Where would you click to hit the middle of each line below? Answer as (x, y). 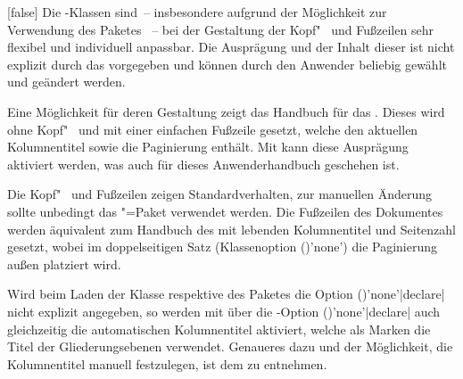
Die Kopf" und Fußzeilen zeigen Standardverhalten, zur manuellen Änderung (220, 194)
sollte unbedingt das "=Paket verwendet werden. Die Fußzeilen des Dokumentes (225, 211)
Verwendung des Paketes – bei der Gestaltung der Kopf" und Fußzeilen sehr (220, 29)
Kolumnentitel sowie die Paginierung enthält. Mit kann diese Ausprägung (208, 147)
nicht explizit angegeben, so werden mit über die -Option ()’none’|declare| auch (224, 311)
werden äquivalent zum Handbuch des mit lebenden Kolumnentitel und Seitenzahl (231, 229)
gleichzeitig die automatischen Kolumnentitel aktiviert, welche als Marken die (219, 329)
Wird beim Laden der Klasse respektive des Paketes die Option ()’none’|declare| (226, 294)
